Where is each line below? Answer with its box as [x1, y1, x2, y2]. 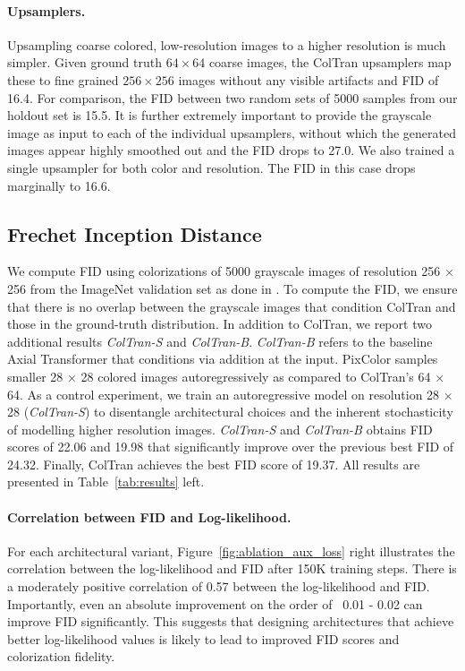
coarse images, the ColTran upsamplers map [208, 53, 452, 72]
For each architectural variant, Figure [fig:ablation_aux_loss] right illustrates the [7, 541, 455, 560]
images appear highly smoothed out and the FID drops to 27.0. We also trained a [7, 141, 455, 159]
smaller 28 [7, 366, 63, 385]
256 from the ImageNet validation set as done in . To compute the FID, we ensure [7, 279, 458, 297]
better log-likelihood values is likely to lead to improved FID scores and [7, 629, 400, 648]
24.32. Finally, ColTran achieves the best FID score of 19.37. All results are [7, 454, 420, 473]
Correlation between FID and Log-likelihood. [7, 507, 292, 526]
